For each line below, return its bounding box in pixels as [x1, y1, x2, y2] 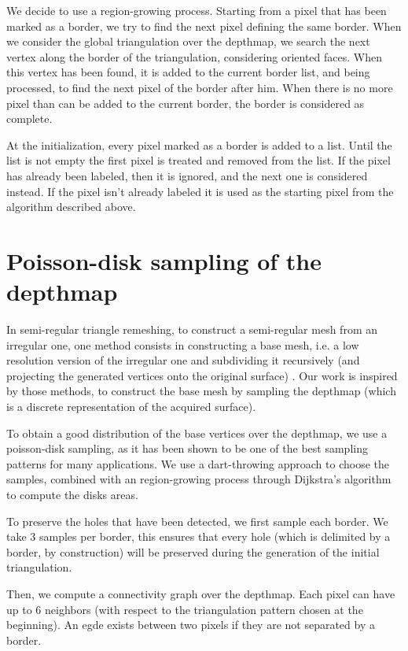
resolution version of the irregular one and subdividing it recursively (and [6, 352, 360, 368]
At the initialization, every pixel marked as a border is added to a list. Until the [6, 136, 392, 153]
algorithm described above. [6, 198, 136, 215]
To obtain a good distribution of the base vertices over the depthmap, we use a [6, 424, 388, 441]
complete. [6, 110, 53, 127]
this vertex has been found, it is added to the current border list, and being [6, 64, 370, 80]
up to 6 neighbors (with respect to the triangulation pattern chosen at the [6, 601, 363, 617]
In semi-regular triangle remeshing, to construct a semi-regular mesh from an [6, 321, 377, 338]
